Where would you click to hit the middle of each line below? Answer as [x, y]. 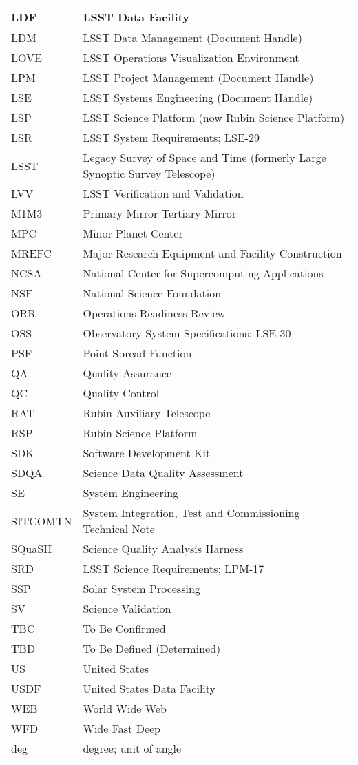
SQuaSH [32, 548]
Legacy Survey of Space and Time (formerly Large [204, 157]
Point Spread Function [137, 353]
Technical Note [119, 528]
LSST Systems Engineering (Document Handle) [198, 97]
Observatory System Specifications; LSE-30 [187, 333]
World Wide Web [125, 708]
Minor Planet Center [133, 233]
